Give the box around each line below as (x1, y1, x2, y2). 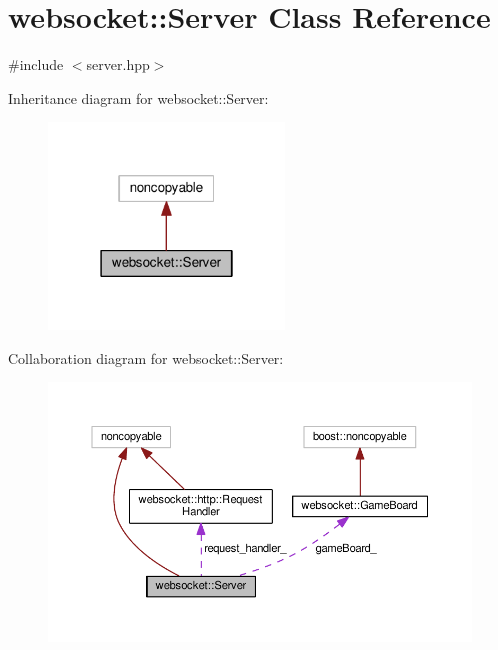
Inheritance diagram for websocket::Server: (8, 87, 269, 108)
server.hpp (86, 54, 150, 75)
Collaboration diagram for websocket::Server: (8, 347, 284, 368)
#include (8, 54, 64, 75)
